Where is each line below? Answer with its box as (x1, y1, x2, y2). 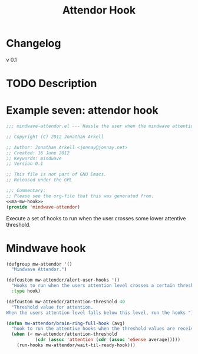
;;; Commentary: (6, 188, 46, 194)
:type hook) (11, 288, 41, 294)
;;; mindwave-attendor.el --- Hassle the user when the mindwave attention (6, 123, 196, 130)
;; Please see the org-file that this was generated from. (6, 193, 154, 199)
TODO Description (6, 77, 97, 90)
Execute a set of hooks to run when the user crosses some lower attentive (6, 214, 186, 221)
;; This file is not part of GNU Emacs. (6, 171, 107, 177)
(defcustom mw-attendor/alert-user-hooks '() (6, 277, 120, 283)
